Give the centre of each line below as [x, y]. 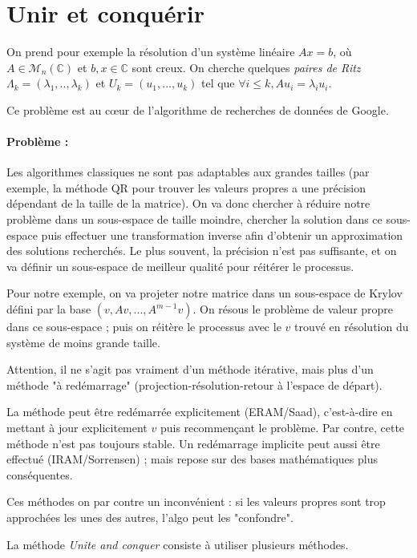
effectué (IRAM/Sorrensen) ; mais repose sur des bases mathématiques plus [192, 459]
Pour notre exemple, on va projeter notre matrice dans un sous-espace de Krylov [204, 293]
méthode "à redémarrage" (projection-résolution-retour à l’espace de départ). [194, 384]
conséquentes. [40, 474]
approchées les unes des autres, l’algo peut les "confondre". [150, 517]
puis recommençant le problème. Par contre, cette [282, 428]
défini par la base [49, 309]
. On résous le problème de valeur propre [293, 309]
